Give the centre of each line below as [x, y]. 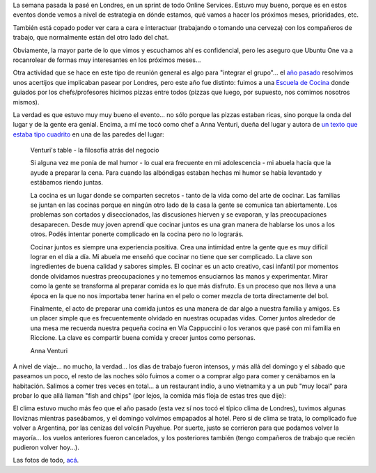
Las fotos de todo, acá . [46, 460]
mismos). [26, 102]
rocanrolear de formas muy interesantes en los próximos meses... [107, 60]
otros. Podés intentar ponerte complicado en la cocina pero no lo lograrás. [137, 234]
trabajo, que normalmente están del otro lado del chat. [91, 38]
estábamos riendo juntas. [67, 183]
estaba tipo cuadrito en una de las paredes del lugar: [89, 134]
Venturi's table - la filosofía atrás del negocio [95, 150]
